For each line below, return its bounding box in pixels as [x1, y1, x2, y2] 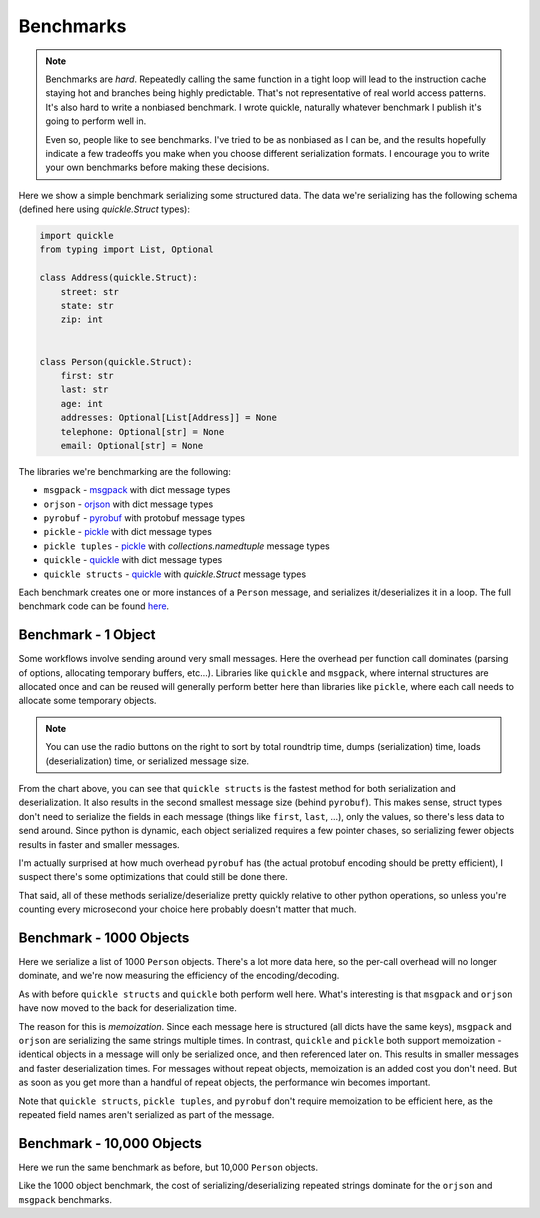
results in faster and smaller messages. [18, 838, 180, 850]
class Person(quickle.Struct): [39, 356, 194, 367]
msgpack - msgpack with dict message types [43, 484, 231, 496]
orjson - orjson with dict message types [43, 498, 214, 510]
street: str [60, 286, 120, 297]
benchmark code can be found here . [18, 600, 170, 612]
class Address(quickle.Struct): [39, 272, 199, 284]
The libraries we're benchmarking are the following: [18, 465, 232, 477]
